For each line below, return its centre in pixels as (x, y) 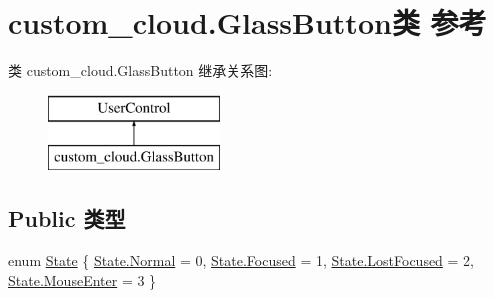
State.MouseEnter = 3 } (82, 279)
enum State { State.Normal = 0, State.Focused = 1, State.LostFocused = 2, (241, 260)
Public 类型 (67, 218)
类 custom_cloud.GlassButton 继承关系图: (140, 70)
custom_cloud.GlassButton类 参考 (247, 22)
